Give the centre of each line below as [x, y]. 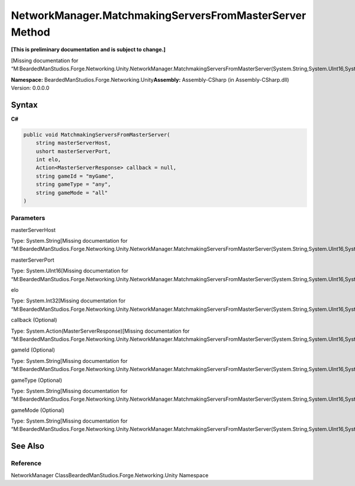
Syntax [24, 104]
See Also [28, 446]
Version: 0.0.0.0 [30, 88]
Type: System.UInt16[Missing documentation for [70, 271]
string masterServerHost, [73, 143]
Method [30, 32]
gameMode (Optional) [38, 410]
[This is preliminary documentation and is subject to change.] [88, 50]
